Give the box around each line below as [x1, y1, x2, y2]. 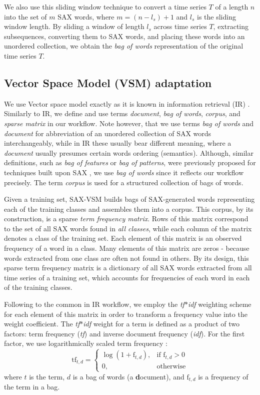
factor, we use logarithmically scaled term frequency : [4, 338, 167, 348]
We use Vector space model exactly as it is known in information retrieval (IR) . [4, 98, 250, 109]
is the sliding [197, 11, 236, 22]
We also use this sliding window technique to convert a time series [4, 2, 206, 12]
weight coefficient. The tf [4, 318, 80, 329]
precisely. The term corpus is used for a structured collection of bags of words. [4, 177, 243, 187]
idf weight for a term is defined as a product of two [83, 318, 239, 329]
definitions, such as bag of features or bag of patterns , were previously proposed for [4, 157, 256, 168]
